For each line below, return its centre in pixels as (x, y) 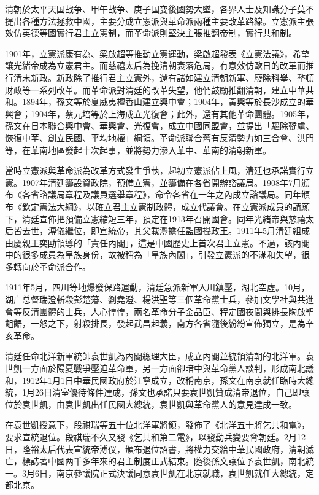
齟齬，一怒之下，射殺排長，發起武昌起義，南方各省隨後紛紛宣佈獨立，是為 (155, 323)
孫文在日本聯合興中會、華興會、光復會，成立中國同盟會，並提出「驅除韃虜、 (159, 126)
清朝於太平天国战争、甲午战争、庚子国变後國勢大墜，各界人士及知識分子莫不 (159, 9)
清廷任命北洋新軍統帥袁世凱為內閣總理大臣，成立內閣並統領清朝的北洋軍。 (155, 356)
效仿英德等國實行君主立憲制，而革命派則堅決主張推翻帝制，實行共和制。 (151, 33)
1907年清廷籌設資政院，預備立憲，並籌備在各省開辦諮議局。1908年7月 (161, 182)
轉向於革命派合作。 (52, 266)
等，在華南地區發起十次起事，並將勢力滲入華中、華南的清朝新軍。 (138, 150)
